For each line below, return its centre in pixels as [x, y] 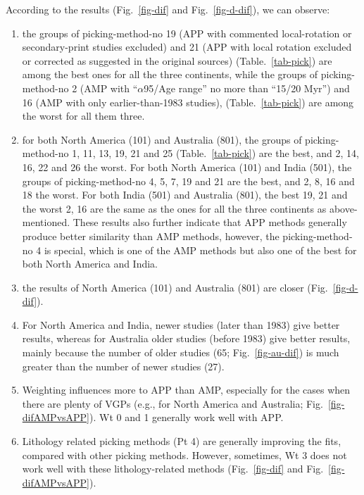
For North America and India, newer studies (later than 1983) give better [181, 324]
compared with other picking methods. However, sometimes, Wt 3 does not [184, 455]
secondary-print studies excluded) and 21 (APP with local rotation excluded [187, 47]
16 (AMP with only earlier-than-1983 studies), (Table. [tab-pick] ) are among [188, 102]
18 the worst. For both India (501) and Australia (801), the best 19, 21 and [185, 195]
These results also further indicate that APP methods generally [210, 222]
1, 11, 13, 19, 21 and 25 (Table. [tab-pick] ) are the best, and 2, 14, [215, 153]
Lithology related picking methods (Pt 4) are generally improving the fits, [182, 441]
